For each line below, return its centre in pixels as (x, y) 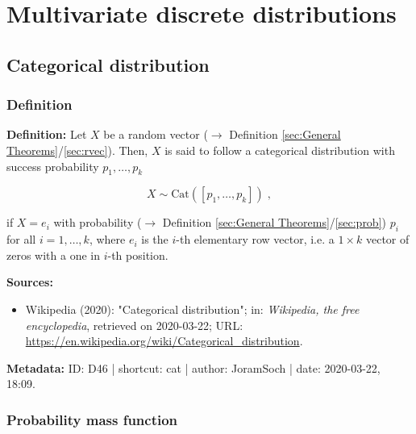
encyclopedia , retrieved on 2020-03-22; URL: (134, 325)
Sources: (30, 282)
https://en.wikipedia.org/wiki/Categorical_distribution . (164, 341)
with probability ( (98, 222)
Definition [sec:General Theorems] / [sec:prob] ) (274, 222)
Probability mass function (92, 419)
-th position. (138, 255)
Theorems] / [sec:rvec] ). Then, (77, 150)
